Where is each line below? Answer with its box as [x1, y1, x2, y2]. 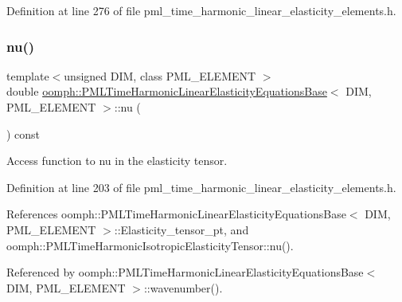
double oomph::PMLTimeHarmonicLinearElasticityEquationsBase [6, 83, 327, 100]
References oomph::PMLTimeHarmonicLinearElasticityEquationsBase [6, 206, 346, 222]
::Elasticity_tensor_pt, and [114, 221, 249, 237]
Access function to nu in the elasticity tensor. [6, 152, 228, 169]
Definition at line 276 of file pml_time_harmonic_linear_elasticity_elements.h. [6, 2, 396, 18]
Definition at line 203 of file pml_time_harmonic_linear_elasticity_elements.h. [6, 178, 396, 195]
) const [6, 125, 41, 142]
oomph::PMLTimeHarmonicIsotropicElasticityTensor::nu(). [6, 237, 294, 253]
